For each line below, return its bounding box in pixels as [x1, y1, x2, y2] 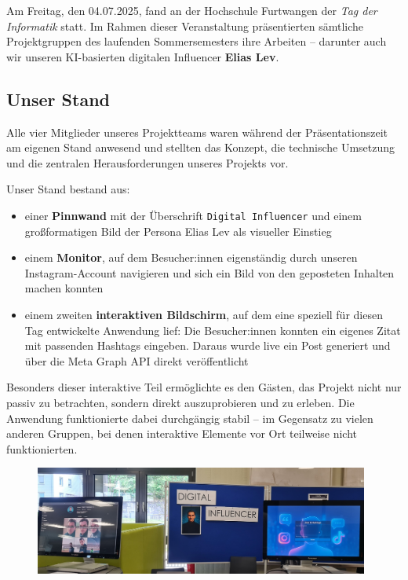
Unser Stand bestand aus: [6, 181, 130, 197]
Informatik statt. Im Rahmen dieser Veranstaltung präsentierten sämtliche [6, 17, 363, 34]
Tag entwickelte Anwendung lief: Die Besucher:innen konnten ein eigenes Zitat [24, 321, 401, 338]
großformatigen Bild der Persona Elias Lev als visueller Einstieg [24, 222, 332, 239]
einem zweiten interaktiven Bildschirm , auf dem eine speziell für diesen [24, 306, 383, 322]
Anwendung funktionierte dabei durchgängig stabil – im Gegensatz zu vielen [6, 409, 373, 426]
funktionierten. [6, 440, 78, 457]
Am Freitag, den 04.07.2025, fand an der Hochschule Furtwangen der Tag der [6, 2, 377, 18]
